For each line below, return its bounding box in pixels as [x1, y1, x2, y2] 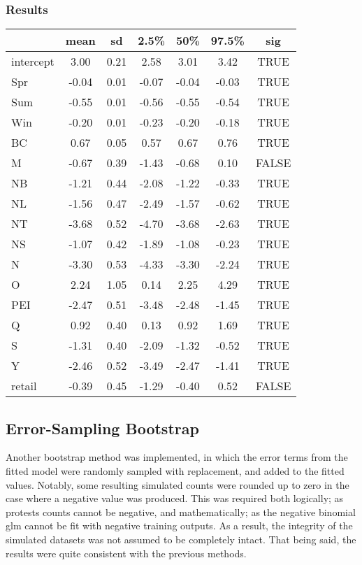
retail [11, 378, 37, 394]
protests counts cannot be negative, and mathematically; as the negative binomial [6, 504, 356, 519]
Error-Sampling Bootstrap [6, 417, 199, 438]
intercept [11, 53, 55, 70]
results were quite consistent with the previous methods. [6, 545, 247, 560]
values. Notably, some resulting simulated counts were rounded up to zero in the [6, 477, 349, 492]
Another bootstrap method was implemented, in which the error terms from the [6, 450, 348, 464]
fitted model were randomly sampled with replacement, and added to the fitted [6, 464, 345, 478]
